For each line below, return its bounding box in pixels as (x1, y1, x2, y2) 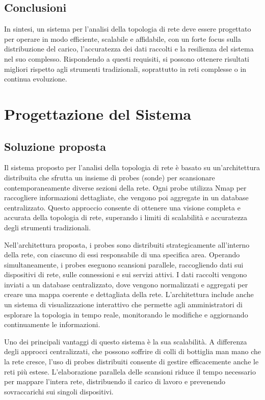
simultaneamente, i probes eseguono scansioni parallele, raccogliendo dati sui (4, 259, 244, 270)
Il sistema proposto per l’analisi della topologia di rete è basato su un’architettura (4, 162, 260, 173)
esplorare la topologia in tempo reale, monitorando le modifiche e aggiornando (4, 309, 248, 319)
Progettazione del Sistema (4, 103, 192, 124)
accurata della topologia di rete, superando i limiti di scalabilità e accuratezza (4, 212, 248, 223)
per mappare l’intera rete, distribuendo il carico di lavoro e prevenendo (4, 376, 226, 387)
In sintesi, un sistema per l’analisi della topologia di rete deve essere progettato (4, 23, 251, 34)
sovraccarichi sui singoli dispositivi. (4, 386, 114, 396)
